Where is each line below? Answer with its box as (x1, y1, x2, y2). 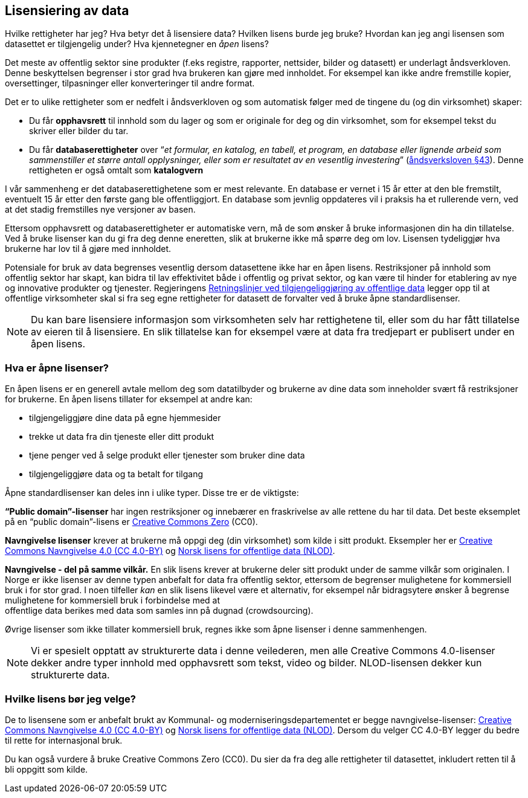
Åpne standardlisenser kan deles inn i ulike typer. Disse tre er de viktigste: (5, 487, 299, 498)
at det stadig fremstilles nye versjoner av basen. (5, 204, 196, 215)
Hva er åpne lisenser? (5, 361, 109, 374)
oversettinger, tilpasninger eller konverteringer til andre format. (5, 78, 255, 89)
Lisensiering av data (5, 3, 129, 18)
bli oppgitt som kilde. (5, 764, 88, 774)
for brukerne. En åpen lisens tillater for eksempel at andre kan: (5, 394, 253, 405)
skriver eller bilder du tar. (29, 126, 129, 137)
